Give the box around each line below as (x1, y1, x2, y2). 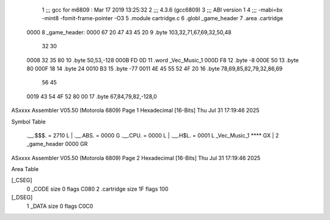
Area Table (11, 166, 39, 173)
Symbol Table (11, 118, 46, 125)
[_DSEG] (11, 194, 33, 201)
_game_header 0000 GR (26, 141, 88, 148)
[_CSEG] (11, 177, 33, 184)
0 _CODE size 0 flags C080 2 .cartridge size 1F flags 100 (26, 185, 169, 193)
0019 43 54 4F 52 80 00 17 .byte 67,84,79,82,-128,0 (26, 92, 157, 100)
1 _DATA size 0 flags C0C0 (26, 202, 94, 210)
